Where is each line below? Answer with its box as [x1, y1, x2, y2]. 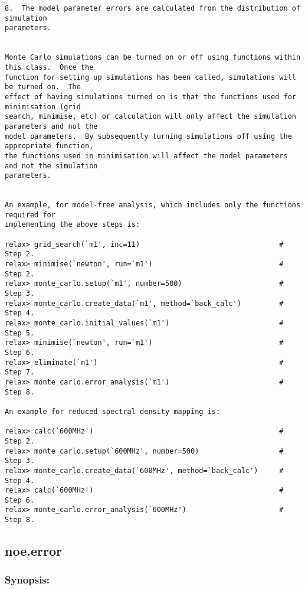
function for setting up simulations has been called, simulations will [5, 73, 296, 82]
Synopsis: [5, 572, 50, 587]
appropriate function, [5, 142, 94, 151]
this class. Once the [5, 63, 94, 71]
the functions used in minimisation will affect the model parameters [5, 151, 288, 160]
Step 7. [5, 368, 35, 377]
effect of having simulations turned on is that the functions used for [5, 92, 296, 101]
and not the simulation [5, 161, 98, 170]
